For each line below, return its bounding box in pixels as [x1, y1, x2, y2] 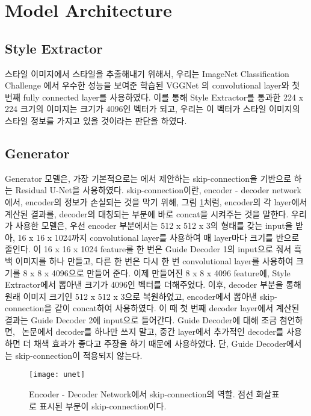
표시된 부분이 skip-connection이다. [39, 399, 167, 412]
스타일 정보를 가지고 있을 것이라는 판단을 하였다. [5, 114, 187, 126]
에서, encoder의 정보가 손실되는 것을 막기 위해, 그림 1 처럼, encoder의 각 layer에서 [5, 195, 307, 208]
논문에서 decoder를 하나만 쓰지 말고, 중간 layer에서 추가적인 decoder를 [22, 325, 284, 338]
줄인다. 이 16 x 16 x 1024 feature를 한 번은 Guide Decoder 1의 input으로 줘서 [5, 243, 292, 255]
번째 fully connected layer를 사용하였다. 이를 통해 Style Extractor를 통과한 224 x [5, 90, 304, 103]
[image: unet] [29, 370, 85, 379]
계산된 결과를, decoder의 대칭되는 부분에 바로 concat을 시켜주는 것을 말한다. [5, 207, 289, 220]
